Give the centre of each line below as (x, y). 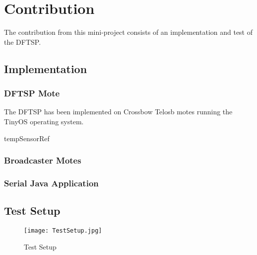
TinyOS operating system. (44, 121)
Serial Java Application (51, 183)
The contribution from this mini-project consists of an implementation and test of (128, 32)
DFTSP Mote (32, 93)
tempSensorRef (27, 138)
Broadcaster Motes (43, 160)
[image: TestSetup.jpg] (63, 230)
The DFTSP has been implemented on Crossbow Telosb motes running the (118, 112)
